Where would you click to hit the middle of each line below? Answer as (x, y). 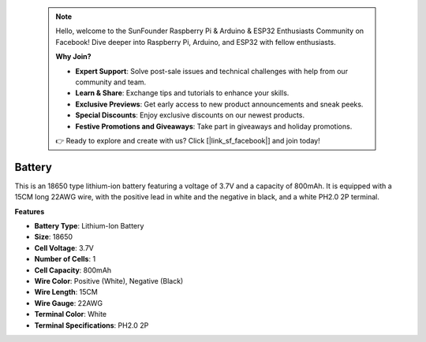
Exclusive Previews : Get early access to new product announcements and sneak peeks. (219, 104)
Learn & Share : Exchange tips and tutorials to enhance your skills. (182, 93)
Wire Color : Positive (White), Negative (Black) (109, 281)
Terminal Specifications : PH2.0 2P (92, 325)
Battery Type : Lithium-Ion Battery (89, 225)
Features (30, 211)
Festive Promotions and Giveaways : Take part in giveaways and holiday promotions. (214, 126)
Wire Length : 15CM (66, 292)
